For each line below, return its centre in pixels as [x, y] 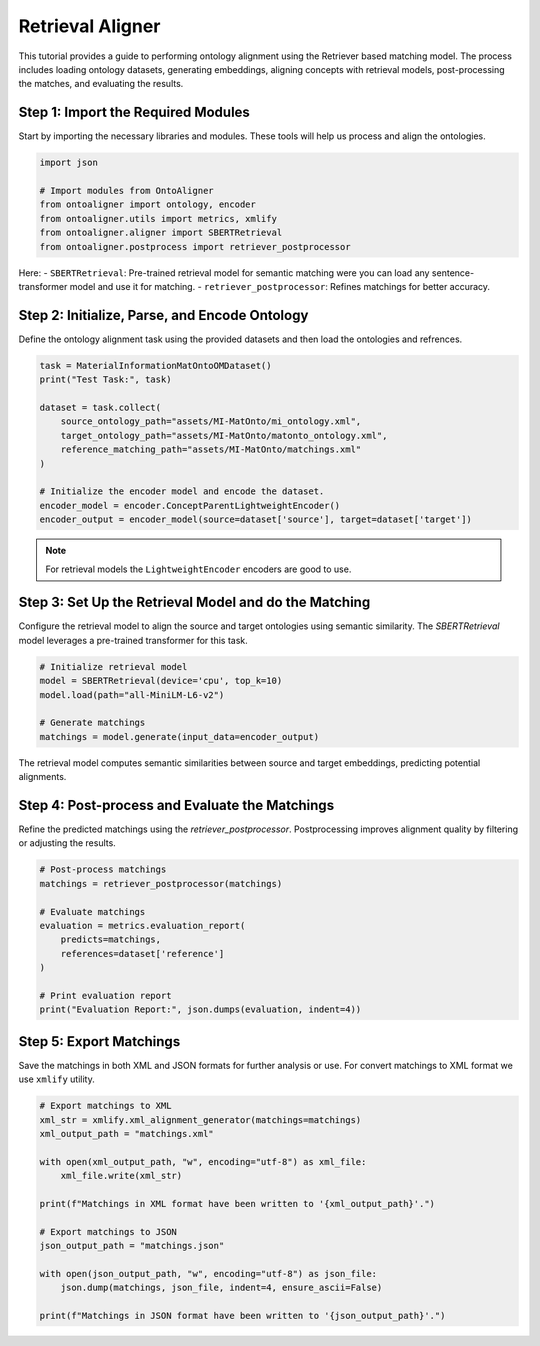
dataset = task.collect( [100, 407]
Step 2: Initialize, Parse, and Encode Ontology [163, 315]
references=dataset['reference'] [142, 953]
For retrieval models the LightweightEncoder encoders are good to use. [198, 569]
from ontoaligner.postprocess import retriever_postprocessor [195, 246]
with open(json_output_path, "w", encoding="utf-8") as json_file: [208, 1273]
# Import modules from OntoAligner [126, 190]
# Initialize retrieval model [113, 666]
